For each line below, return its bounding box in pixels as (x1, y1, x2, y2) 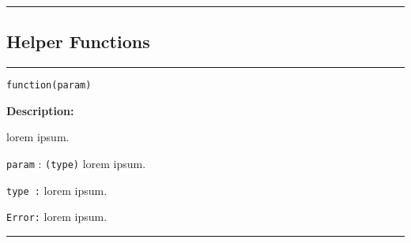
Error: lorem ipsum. (6, 208, 107, 225)
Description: (6, 102, 74, 118)
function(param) (6, 80, 92, 92)
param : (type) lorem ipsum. (6, 155, 146, 172)
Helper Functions (6, 29, 150, 54)
